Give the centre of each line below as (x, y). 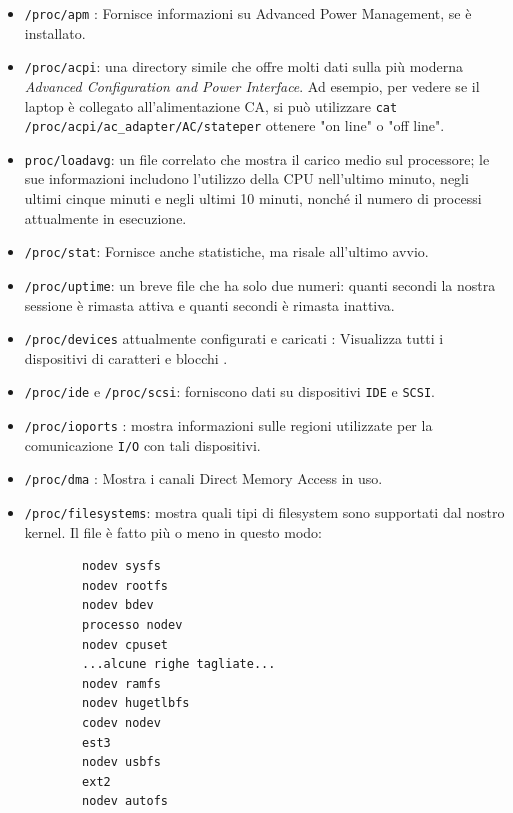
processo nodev (132, 625)
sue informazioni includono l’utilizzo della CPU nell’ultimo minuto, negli (246, 178)
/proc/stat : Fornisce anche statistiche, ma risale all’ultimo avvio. (226, 251)
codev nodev (121, 723)
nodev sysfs (121, 566)
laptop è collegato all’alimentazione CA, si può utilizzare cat (211, 105)
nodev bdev (118, 605)
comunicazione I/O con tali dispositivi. (142, 444)
